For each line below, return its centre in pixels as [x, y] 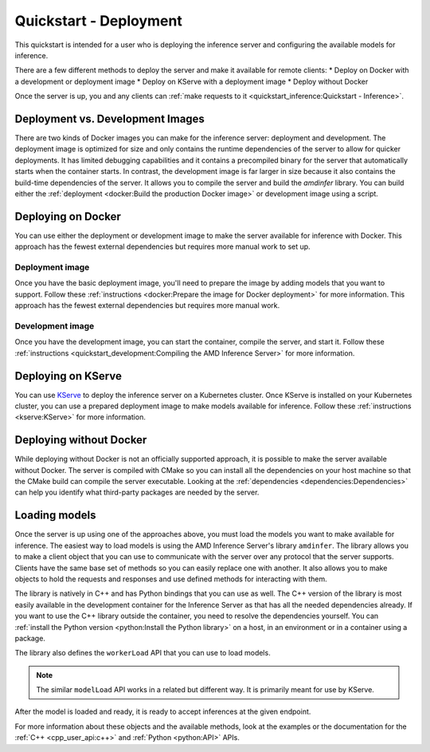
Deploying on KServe [68, 376]
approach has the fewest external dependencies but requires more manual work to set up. [162, 246]
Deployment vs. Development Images [109, 118]
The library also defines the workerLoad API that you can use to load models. [143, 653]
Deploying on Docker [68, 217]
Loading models [55, 516]
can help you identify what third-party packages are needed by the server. [137, 492]
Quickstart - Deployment [98, 21]
